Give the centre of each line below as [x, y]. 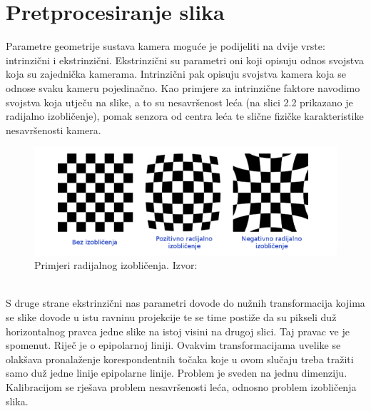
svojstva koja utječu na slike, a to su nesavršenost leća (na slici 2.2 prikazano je [179, 102]
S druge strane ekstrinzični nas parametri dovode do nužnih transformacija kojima [185, 303]
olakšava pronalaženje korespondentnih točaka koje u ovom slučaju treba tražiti [180, 359]
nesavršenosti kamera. [54, 130]
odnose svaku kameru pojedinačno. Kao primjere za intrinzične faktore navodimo [183, 87]
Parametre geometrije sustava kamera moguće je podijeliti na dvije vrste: [166, 46]
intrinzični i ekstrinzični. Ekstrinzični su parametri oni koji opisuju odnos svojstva [185, 60]
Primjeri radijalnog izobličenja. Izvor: [116, 265]
